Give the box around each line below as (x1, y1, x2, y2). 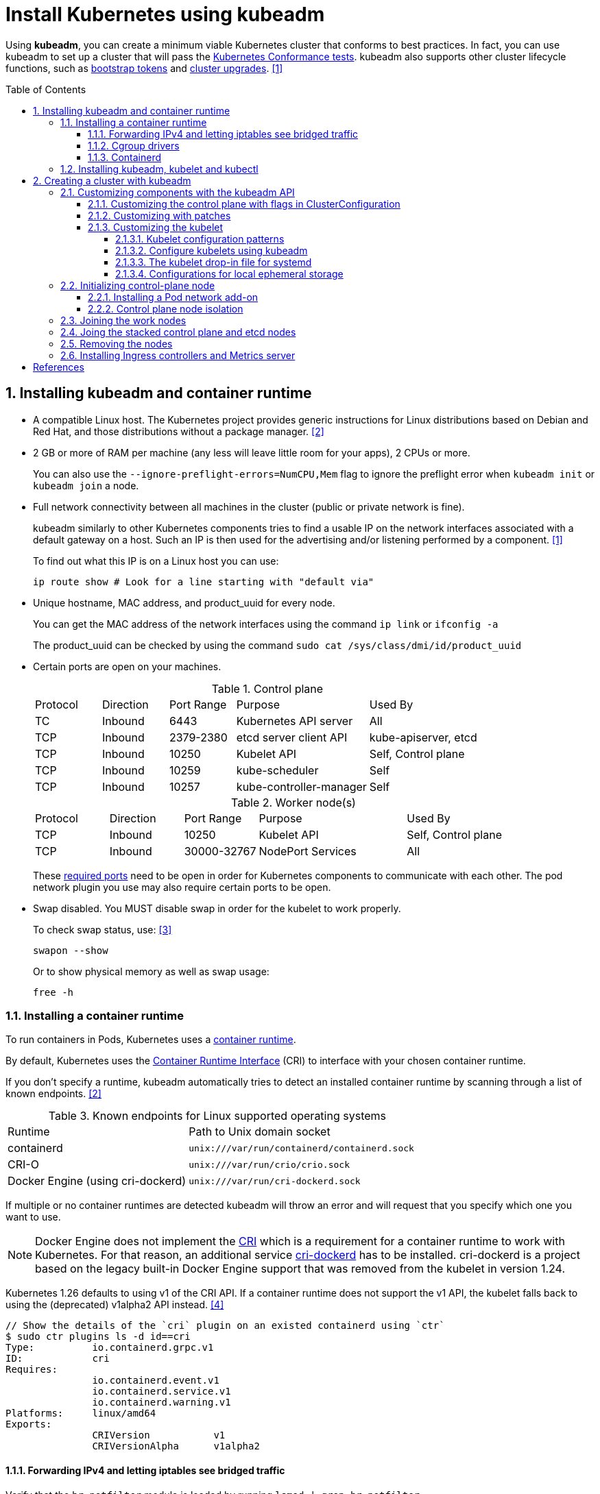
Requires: (5, 1364, 58, 1375)
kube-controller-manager (236, 779, 367, 794)
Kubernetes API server (236, 713, 353, 728)
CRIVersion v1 (92, 1430, 226, 1441)
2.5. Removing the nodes (60, 337, 173, 350)
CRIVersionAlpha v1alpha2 (92, 1441, 260, 1452)
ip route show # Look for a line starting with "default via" (33, 576, 374, 587)
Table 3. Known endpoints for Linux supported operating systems (48, 1109, 386, 1123)
